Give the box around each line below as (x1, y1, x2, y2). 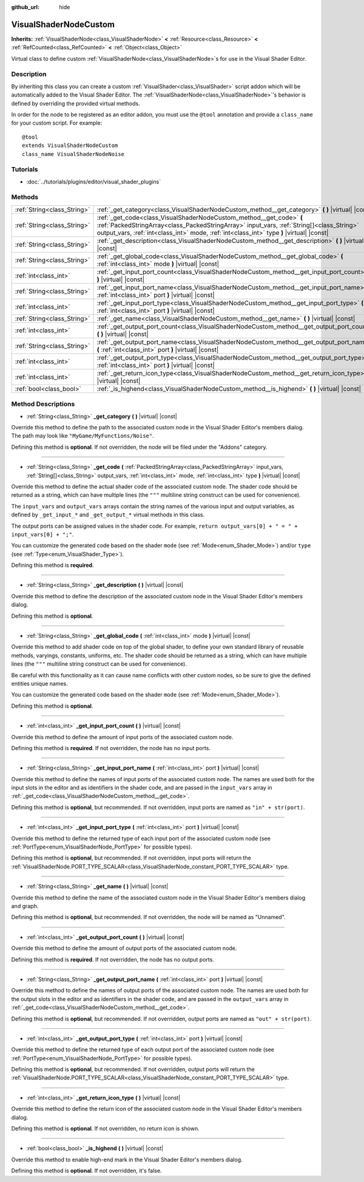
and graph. (11, 903, 39, 909)
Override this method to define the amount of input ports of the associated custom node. (11, 733, 234, 740)
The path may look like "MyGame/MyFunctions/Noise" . (11, 432, 154, 440)
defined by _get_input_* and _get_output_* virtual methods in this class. (11, 511, 205, 519)
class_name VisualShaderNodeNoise (22, 151, 124, 157)
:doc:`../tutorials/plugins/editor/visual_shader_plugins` (26, 178, 161, 185)
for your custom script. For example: (11, 119, 103, 127)
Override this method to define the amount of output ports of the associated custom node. (11, 945, 237, 952)
